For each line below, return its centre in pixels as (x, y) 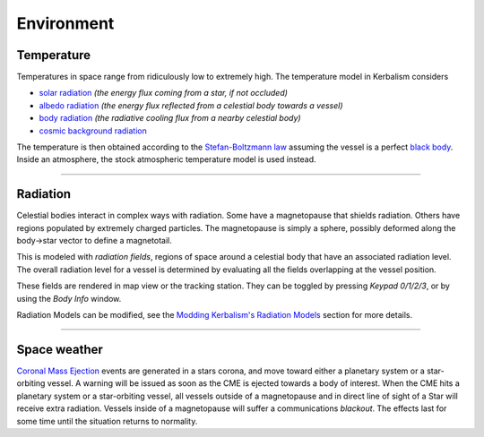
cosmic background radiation (93, 131)
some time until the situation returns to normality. (107, 421)
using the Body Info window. (69, 298)
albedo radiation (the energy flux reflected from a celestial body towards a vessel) (191, 105)
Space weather (60, 349)
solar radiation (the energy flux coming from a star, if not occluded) (164, 93)
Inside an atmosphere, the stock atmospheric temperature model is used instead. (167, 159)
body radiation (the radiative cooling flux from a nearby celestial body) (170, 118)
